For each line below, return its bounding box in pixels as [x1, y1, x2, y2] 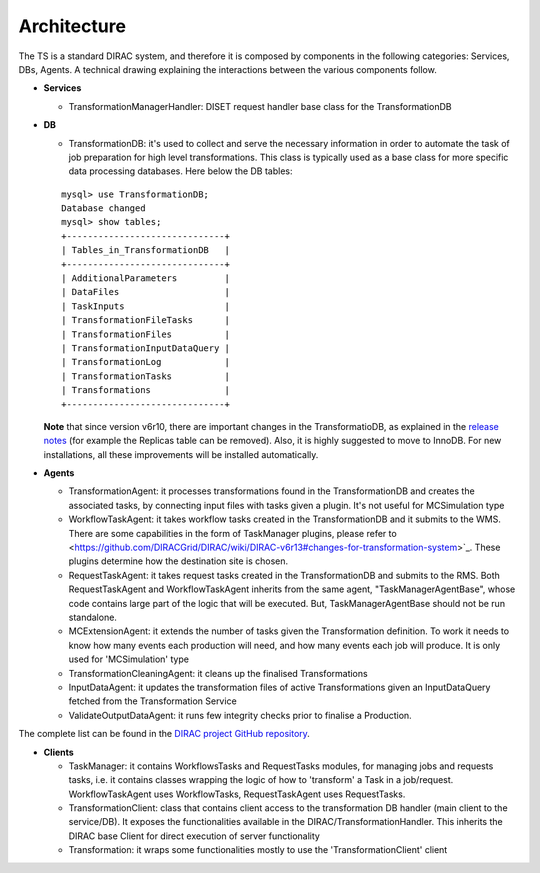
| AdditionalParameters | [61, 273, 230, 284]
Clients [43, 746, 74, 758]
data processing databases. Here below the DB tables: [68, 165, 294, 177]
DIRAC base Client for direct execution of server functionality [68, 830, 320, 842]
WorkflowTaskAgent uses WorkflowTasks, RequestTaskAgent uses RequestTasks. [68, 788, 406, 800]
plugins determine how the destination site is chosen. [68, 555, 289, 567]
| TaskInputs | [61, 300, 230, 312]
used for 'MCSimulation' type [68, 653, 190, 665]
